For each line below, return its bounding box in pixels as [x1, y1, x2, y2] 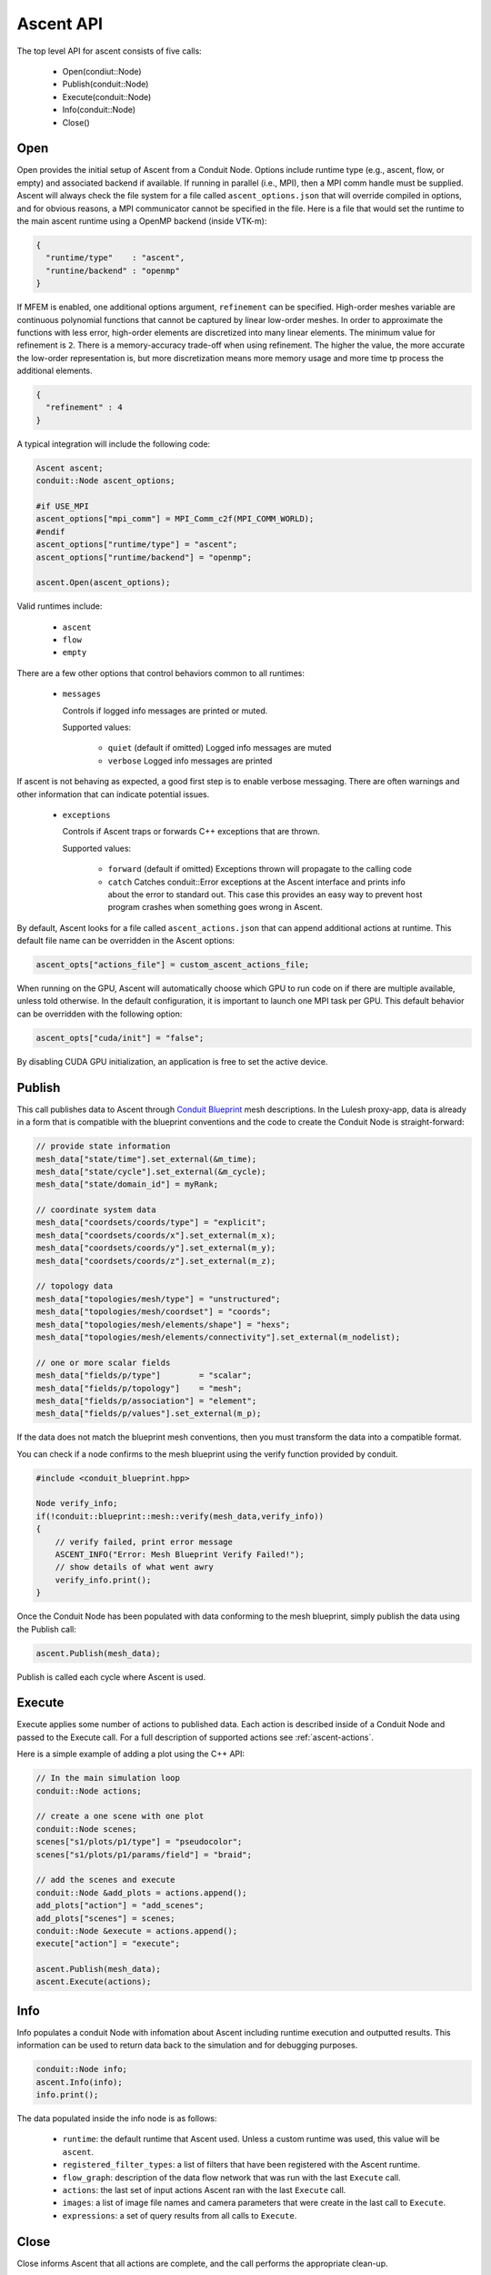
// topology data [35, 1281, 114, 1291]
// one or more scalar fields [35, 1357, 171, 1368]
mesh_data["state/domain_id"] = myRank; [35, 1179, 218, 1189]
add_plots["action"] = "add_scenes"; [35, 1900, 205, 1911]
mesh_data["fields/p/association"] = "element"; [35, 1395, 257, 1406]
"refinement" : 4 [45, 402, 123, 413]
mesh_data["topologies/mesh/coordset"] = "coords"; [35, 1307, 272, 1317]
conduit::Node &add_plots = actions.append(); [35, 1887, 247, 1897]
